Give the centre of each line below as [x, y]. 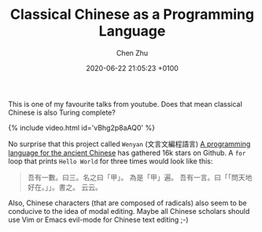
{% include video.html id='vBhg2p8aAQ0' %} [82, 127]
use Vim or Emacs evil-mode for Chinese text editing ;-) [98, 219]
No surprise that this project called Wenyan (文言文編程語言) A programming [129, 144]
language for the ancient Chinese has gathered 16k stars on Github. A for [127, 153]
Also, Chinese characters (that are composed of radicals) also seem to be [127, 203]
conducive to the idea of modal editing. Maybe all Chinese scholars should [129, 211]
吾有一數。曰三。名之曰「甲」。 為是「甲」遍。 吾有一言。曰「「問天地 [140, 177]
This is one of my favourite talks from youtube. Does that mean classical [125, 104]
